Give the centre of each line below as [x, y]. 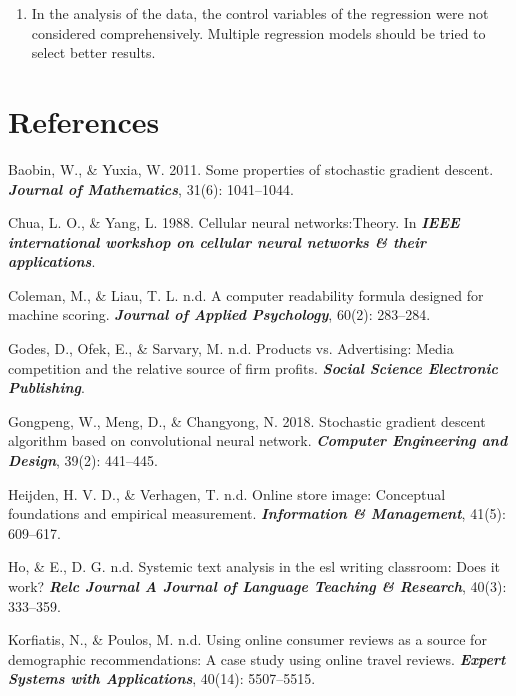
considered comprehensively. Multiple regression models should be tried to [258, 32]
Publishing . [46, 387]
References [84, 120]
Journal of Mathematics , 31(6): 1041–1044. [151, 188]
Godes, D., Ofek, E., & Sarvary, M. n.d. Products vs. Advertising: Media [231, 348]
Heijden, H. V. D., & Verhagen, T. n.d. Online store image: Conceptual [227, 493]
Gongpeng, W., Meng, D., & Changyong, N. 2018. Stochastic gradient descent [247, 420]
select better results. [93, 52]
